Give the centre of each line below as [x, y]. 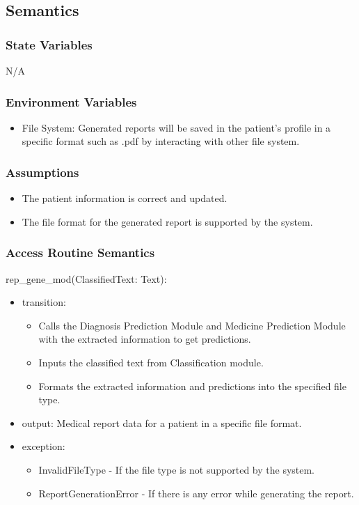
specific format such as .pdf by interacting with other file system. [161, 141]
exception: [43, 446]
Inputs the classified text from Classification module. [151, 362]
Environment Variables [71, 101]
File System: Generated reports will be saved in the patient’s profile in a [176, 127]
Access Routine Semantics [80, 252]
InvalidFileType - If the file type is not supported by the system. [177, 469]
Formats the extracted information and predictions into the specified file [192, 386]
